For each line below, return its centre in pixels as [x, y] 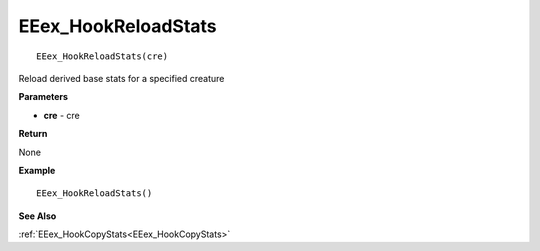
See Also [37, 216]
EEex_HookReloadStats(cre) [102, 56]
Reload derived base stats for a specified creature [121, 78]
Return [33, 134]
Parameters [43, 97]
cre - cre [61, 115]
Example [37, 170]
